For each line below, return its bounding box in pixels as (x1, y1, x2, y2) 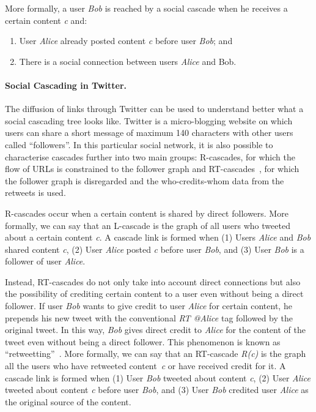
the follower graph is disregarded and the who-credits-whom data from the (5, 174, 284, 187)
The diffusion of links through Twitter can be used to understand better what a (5, 102, 304, 115)
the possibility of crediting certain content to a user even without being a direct (5, 287, 304, 300)
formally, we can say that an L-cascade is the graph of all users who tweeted (5, 219, 290, 231)
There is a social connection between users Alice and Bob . (19, 54, 237, 67)
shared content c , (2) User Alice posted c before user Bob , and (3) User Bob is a (5, 242, 304, 255)
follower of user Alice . (5, 255, 86, 268)
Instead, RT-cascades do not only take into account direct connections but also (5, 275, 301, 288)
